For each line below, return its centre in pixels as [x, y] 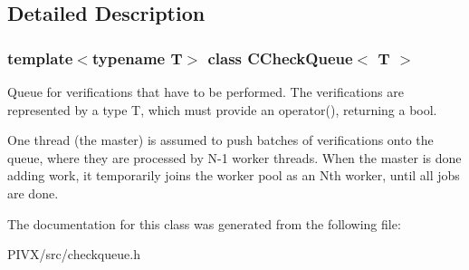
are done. [33, 193]
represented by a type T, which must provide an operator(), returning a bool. [222, 109]
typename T [137, 58]
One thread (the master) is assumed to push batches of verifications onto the [220, 140]
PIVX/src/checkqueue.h [74, 254]
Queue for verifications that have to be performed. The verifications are [206, 92]
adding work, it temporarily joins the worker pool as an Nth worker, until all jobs [234, 175]
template [40, 58]
